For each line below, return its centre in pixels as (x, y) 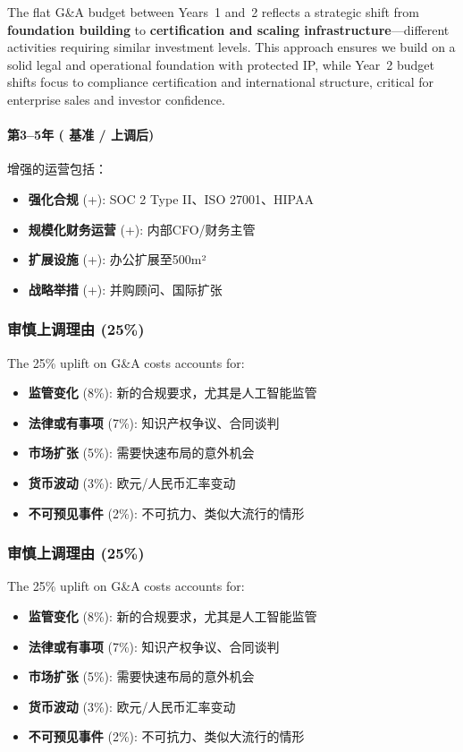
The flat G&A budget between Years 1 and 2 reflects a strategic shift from (213, 12)
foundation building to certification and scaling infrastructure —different (228, 29)
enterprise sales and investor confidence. (116, 99)
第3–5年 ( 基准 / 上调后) (81, 135)
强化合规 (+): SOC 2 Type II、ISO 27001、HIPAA (171, 198)
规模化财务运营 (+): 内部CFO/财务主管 (142, 229)
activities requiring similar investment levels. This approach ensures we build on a (231, 47)
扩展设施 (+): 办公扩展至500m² (117, 259)
